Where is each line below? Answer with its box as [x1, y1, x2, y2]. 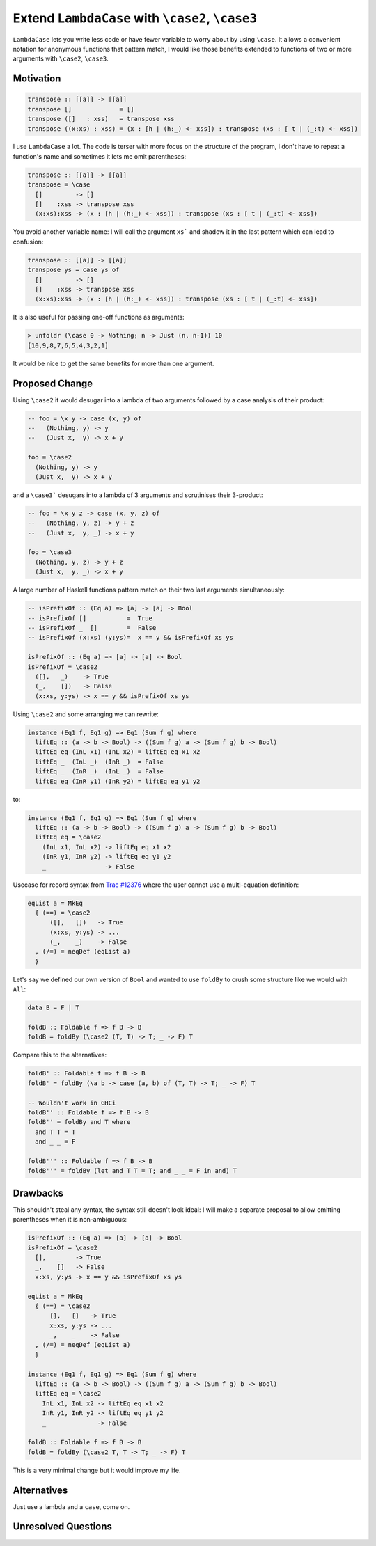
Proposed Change [13, 377, 93, 389]
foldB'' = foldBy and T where [27, 1118, 131, 1126]
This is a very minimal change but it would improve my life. [13, 1466, 181, 1474]
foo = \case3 [27, 549, 72, 556]
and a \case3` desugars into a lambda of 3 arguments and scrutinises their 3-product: [13, 491, 264, 499]
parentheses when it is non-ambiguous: [13, 1215, 127, 1224]
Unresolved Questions [13, 1521, 113, 1533]
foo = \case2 [27, 453, 72, 462]
